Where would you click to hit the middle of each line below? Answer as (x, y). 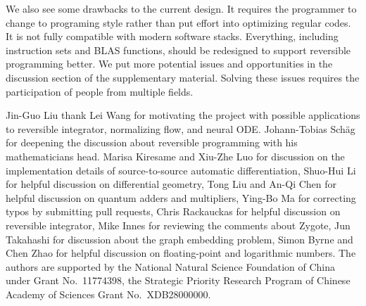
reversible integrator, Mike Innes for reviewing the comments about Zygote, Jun (178, 225)
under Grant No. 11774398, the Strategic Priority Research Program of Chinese (178, 280)
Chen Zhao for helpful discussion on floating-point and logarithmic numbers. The (181, 253)
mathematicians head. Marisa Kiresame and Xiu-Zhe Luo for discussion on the (175, 156)
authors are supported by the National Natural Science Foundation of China (171, 266)
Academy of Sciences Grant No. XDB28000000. (108, 294)
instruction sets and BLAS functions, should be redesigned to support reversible (178, 50)
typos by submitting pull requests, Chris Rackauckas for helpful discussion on (173, 211)
